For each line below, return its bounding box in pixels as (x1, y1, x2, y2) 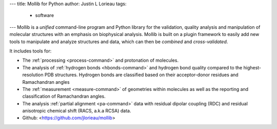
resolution (22, 72, 44, 78)
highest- (243, 64, 262, 70)
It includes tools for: (9, 48, 52, 54)
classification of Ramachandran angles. (22, 93, 106, 100)
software (35, 12, 54, 19)
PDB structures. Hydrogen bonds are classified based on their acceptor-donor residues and (44, 72, 239, 78)
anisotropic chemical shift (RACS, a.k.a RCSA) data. (22, 108, 131, 114)
